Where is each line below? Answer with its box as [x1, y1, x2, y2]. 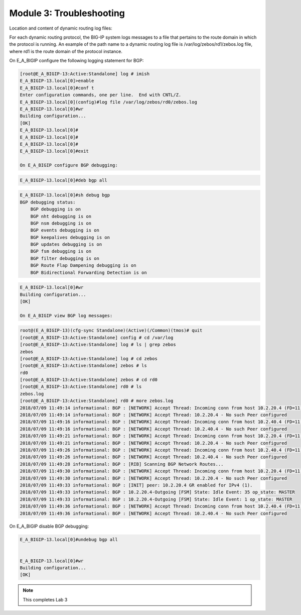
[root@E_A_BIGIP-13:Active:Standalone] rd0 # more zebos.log [20, 398, 174, 404]
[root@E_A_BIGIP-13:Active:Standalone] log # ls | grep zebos [20, 342, 176, 348]
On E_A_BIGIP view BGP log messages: [20, 313, 113, 319]
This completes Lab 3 [23, 596, 68, 602]
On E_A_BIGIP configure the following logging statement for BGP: [9, 58, 144, 64]
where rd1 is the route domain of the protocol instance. [9, 48, 122, 54]
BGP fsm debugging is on [30, 249, 92, 254]
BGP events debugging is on [30, 228, 100, 233]
